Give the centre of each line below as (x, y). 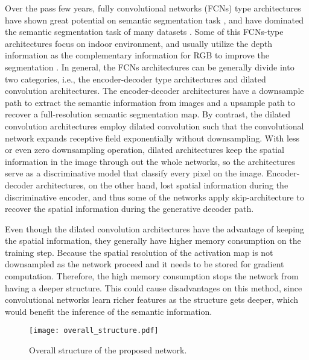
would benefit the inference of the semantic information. (109, 311)
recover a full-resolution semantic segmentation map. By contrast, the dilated (148, 114)
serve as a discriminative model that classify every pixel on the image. (134, 173)
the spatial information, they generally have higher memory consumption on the (153, 241)
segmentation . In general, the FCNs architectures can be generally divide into (150, 67)
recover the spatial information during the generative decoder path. (129, 209)
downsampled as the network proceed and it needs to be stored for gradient (145, 264)
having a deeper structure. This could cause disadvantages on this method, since (154, 287)
